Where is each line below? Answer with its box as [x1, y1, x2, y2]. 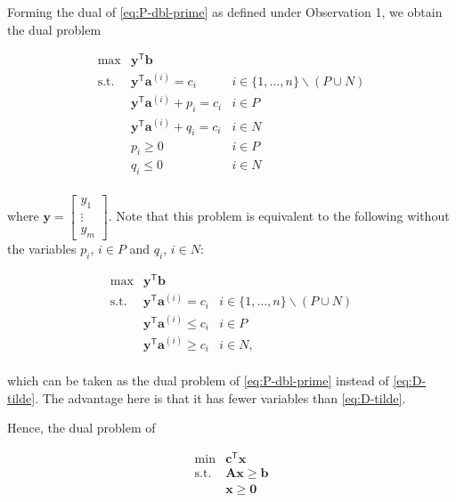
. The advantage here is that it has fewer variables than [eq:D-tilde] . [35, 388, 406, 407]
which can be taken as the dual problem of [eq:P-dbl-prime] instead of [7, 371, 389, 390]
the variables [7, 239, 77, 257]
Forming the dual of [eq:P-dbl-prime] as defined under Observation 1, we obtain [7, 3, 443, 20]
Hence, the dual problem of [7, 418, 156, 437]
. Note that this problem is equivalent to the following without [108, 206, 450, 225]
